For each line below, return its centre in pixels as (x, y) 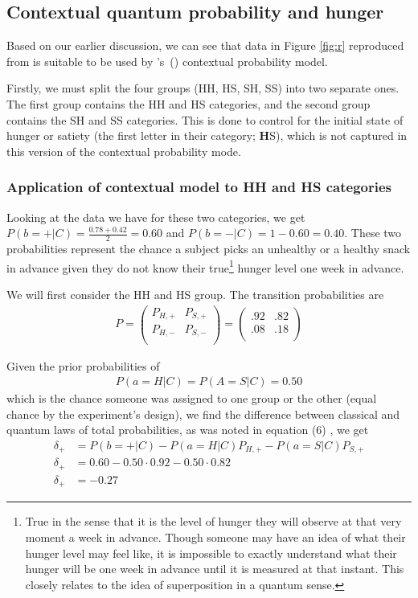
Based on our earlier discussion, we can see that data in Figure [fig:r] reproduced (205, 45)
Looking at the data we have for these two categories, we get (156, 217)
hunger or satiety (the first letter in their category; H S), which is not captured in (207, 135)
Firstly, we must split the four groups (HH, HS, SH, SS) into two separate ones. (203, 88)
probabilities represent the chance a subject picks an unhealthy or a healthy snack (209, 248)
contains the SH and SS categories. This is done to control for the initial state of (205, 119)
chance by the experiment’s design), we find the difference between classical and (203, 414)
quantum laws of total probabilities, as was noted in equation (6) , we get (188, 430)
